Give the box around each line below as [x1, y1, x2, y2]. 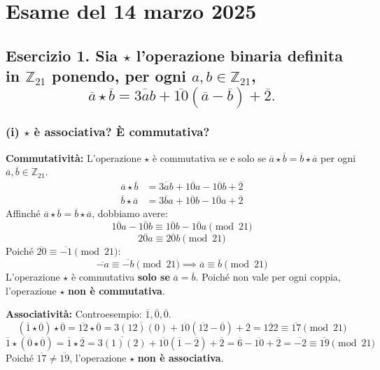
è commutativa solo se [71, 269, 170, 284]
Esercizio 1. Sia [6, 44, 118, 66]
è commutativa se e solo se [152, 150, 266, 165]
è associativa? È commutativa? [34, 123, 210, 140]
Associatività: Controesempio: [6, 306, 142, 321]
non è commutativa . [68, 283, 165, 297]
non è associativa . [137, 350, 224, 364]
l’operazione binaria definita [136, 44, 343, 66]
